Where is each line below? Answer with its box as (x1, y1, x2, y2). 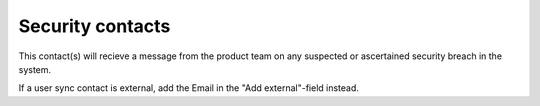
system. (18, 63, 52, 75)
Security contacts (18, 15, 171, 37)
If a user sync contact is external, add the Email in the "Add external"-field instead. (18, 82, 360, 94)
